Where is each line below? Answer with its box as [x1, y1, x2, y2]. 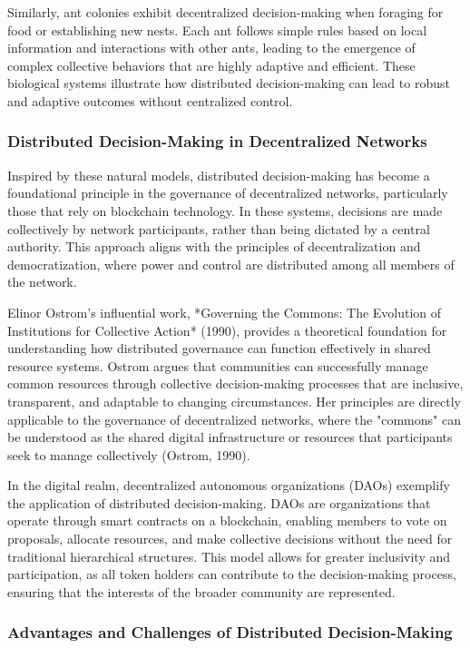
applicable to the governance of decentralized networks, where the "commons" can [7, 409, 461, 428]
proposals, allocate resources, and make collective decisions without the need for [7, 529, 453, 548]
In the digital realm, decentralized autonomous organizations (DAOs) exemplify [7, 476, 450, 495]
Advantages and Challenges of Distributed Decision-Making [7, 621, 453, 643]
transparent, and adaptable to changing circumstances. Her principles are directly [7, 391, 461, 410]
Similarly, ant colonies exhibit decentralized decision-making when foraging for [7, 3, 444, 21]
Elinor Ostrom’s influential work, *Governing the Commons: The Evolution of [7, 302, 442, 321]
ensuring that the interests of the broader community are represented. [7, 582, 396, 601]
